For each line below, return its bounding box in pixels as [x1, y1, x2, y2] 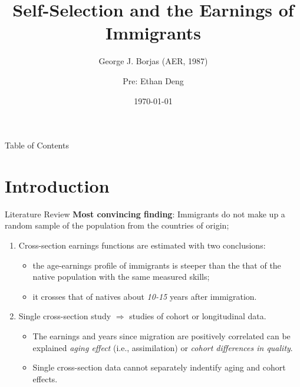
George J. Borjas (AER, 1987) [98, 55, 208, 67]
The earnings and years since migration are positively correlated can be [32, 329, 291, 342]
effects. [32, 372, 58, 385]
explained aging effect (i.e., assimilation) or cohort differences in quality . [32, 341, 293, 353]
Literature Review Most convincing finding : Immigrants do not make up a [5, 207, 285, 220]
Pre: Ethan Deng [123, 74, 184, 87]
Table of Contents [5, 139, 69, 151]
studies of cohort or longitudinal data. [129, 310, 266, 322]
